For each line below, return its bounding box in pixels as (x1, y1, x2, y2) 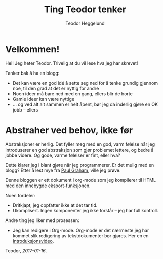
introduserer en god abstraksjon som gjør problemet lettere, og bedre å (5, 146, 154, 153)
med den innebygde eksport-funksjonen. (5, 182, 91, 189)
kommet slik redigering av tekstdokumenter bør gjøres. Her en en (12, 232, 149, 239)
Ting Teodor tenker (44, 4, 127, 15)
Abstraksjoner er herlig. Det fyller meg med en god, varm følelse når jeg (5, 141, 155, 147)
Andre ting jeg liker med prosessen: (5, 217, 79, 224)
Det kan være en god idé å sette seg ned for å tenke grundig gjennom (12, 80, 158, 86)
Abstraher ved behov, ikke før (5, 124, 133, 136)
